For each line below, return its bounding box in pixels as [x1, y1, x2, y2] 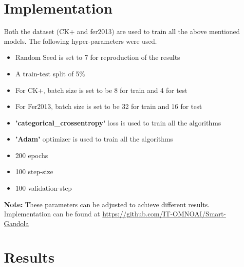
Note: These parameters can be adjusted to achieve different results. [4, 199, 210, 209]
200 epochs [15, 150, 48, 160]
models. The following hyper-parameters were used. [4, 36, 157, 46]
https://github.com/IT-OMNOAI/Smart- [102, 209, 226, 219]
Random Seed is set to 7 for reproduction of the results [15, 52, 180, 62]
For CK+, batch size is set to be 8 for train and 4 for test [15, 85, 188, 95]
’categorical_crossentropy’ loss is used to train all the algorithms [15, 117, 221, 127]
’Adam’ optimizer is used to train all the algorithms [15, 134, 173, 144]
